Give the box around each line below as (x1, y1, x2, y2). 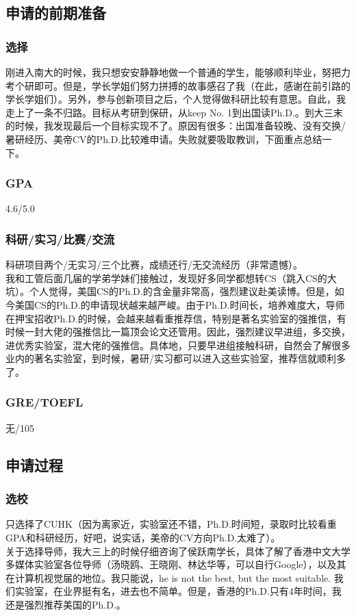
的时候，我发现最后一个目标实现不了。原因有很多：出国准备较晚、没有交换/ (5, 118, 346, 133)
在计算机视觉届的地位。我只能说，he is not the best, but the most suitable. (5, 570, 331, 585)
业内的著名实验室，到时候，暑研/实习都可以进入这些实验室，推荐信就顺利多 (5, 351, 346, 365)
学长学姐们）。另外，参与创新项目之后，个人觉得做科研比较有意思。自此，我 (5, 92, 346, 106)
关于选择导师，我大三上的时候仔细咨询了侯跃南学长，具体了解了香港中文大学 (5, 543, 351, 558)
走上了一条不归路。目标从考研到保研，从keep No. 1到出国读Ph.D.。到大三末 (5, 105, 343, 119)
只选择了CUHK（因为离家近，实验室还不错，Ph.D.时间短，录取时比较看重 (5, 517, 337, 531)
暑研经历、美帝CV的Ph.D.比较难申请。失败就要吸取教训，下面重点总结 (5, 131, 322, 146)
